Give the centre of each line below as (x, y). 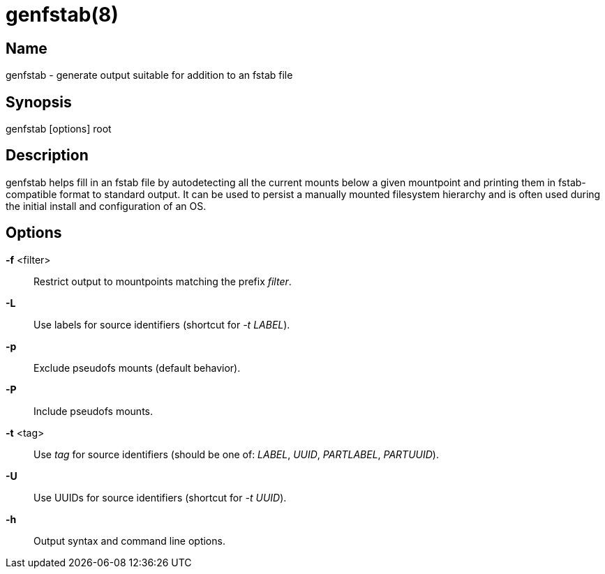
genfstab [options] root (59, 129)
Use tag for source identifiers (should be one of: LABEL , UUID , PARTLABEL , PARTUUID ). (236, 454)
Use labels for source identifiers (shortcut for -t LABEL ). (162, 324)
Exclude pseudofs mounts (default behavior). (137, 368)
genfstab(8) (62, 15)
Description (47, 156)
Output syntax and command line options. (129, 541)
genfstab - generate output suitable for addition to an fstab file (149, 75)
